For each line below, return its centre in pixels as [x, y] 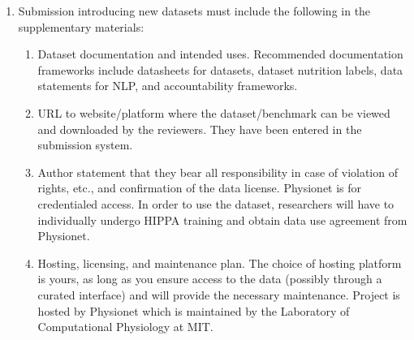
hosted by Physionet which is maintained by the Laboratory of [194, 310]
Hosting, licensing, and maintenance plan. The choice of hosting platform [220, 263]
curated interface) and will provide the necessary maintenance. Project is [219, 294]
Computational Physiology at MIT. [125, 327]
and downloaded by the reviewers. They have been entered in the [200, 129]
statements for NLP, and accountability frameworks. [168, 86]
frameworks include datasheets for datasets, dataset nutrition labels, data [220, 69]
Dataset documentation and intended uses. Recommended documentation [220, 54]
